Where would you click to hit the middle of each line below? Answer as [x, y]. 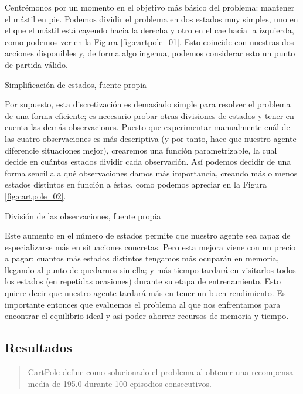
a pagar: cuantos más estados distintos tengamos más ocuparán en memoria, [142, 258]
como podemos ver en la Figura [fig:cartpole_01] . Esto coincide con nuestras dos [149, 41]
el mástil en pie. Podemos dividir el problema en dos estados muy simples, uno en [151, 18]
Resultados [38, 347]
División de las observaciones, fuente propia [83, 215]
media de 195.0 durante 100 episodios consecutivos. [120, 383]
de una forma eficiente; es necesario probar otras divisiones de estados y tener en [149, 115]
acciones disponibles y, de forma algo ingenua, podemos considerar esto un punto [150, 53]
